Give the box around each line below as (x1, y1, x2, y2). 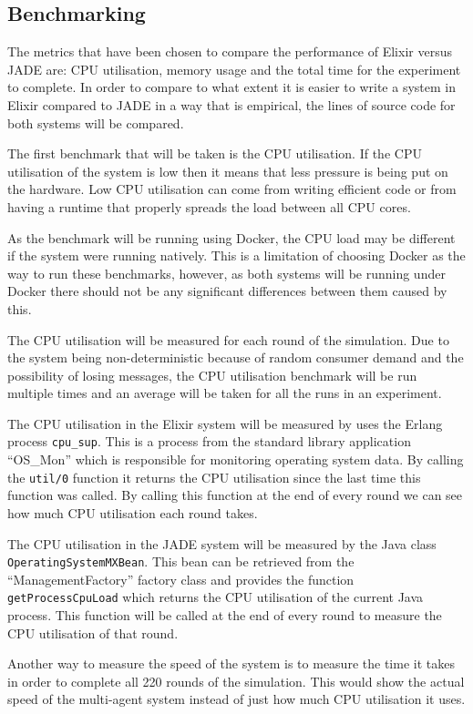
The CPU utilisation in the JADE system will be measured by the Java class (7, 534, 437, 553)
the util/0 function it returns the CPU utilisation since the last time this (7, 467, 421, 486)
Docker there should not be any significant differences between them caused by (7, 281, 447, 301)
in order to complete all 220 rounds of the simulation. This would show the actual (7, 671, 465, 690)
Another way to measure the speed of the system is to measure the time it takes (7, 654, 455, 673)
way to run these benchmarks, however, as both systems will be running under (7, 263, 446, 282)
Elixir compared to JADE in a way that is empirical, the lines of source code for (7, 95, 456, 114)
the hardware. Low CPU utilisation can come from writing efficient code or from (7, 179, 457, 199)
